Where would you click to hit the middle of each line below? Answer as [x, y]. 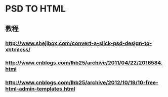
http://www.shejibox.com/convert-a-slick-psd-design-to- [79, 43]
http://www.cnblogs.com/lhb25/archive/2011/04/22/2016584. [84, 63]
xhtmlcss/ [18, 49]
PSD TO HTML [35, 9]
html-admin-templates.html [40, 89]
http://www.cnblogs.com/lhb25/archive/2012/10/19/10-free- [82, 82]
